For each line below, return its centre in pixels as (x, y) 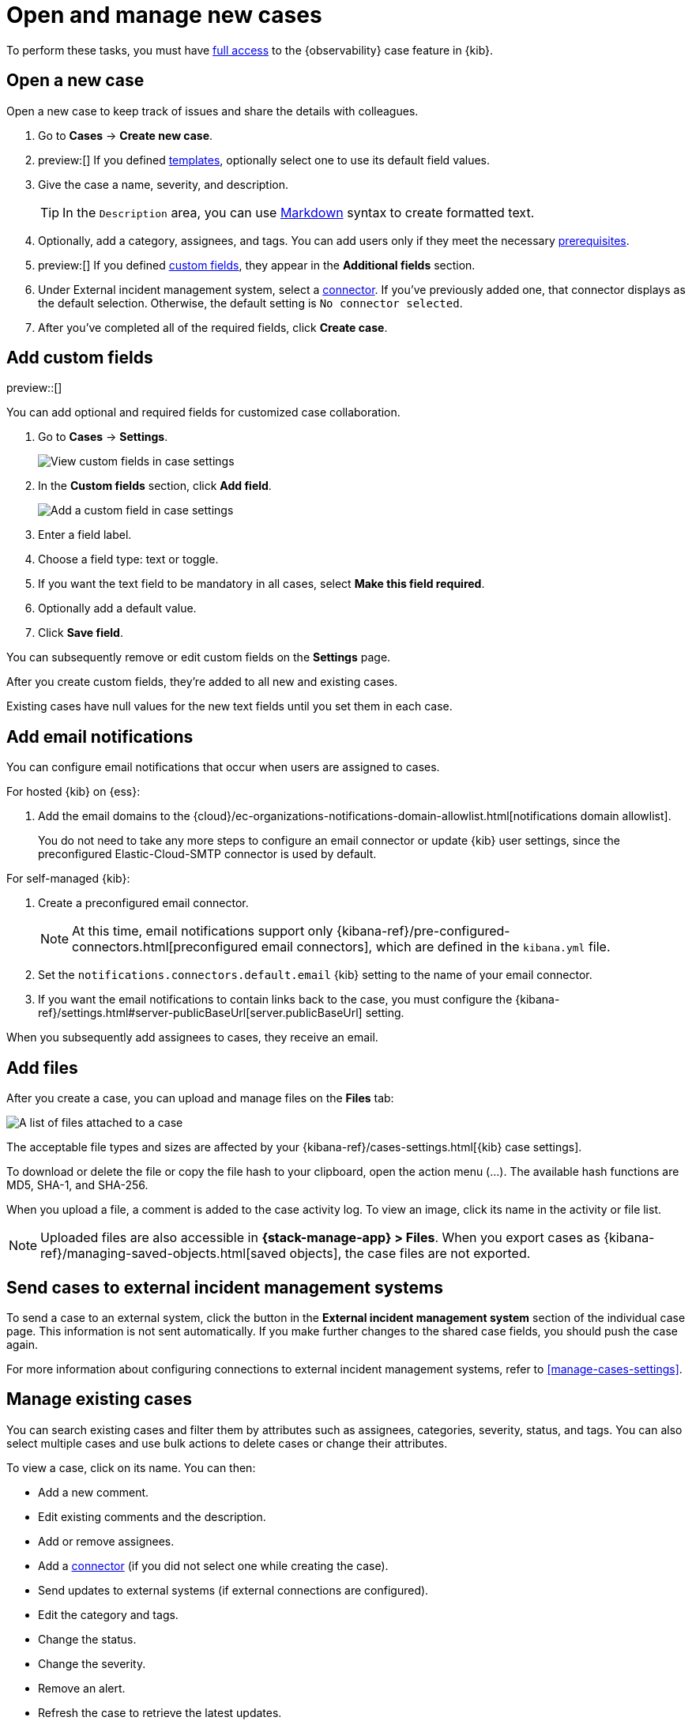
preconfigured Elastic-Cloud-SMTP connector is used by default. (207, 854)
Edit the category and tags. (108, 1614)
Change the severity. (92, 1663)
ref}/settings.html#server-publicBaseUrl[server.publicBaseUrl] (200, 1013)
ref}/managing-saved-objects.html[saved (164, 1254)
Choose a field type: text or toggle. (128, 559)
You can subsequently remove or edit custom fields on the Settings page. (199, 657)
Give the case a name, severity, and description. (164, 184)
